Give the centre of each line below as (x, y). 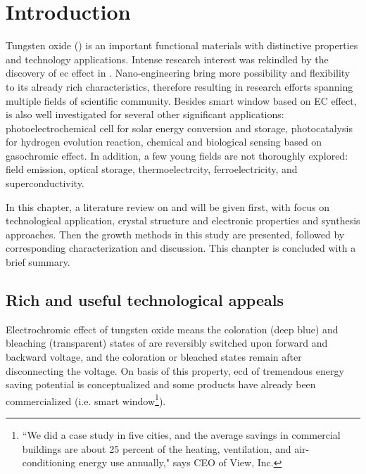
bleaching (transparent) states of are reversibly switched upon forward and (167, 343)
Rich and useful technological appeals (145, 300)
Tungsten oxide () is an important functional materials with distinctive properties (182, 45)
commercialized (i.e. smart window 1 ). (86, 399)
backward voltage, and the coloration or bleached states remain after (154, 357)
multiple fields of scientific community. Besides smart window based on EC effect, (181, 100)
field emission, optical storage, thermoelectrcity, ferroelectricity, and (152, 169)
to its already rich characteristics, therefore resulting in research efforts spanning (179, 86)
